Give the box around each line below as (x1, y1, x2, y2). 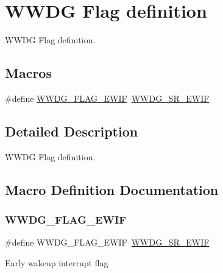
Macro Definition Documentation (5, 180, 219, 199)
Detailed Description (5, 121, 138, 140)
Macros (5, 63, 52, 82)
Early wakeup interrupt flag (5, 256, 108, 269)
